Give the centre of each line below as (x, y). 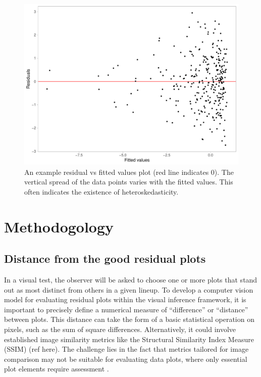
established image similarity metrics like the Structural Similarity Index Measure (129, 339)
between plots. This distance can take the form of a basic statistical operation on (129, 319)
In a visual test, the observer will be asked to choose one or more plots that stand (131, 279)
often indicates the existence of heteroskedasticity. (101, 191)
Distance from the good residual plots (105, 258)
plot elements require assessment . (57, 369)
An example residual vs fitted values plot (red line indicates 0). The (129, 172)
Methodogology (59, 226)
